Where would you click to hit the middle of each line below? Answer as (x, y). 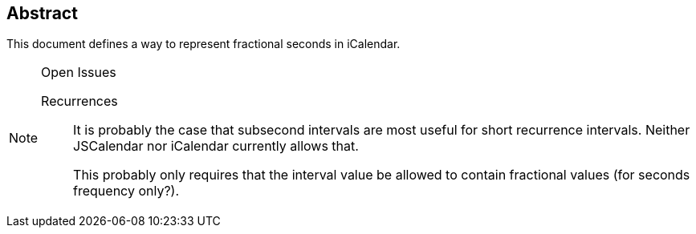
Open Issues (79, 73)
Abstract (42, 13)
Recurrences (79, 101)
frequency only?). (126, 191)
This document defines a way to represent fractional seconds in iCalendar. (204, 44)
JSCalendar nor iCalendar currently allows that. (216, 146)
